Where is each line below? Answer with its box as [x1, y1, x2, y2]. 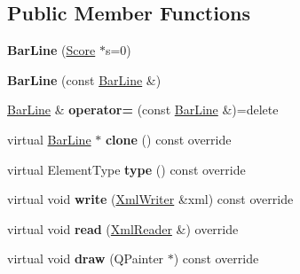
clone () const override [105, 129, 232, 148]
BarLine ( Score [7, 41, 96, 59]
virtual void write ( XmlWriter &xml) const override [7, 190, 294, 208]
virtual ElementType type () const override [7, 160, 246, 178]
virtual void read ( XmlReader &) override [7, 219, 239, 238]
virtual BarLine [7, 129, 91, 148]
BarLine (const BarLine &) [7, 70, 162, 89]
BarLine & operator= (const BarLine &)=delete [7, 100, 279, 119]
